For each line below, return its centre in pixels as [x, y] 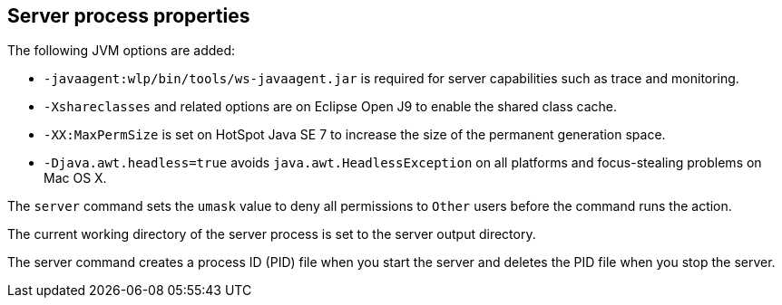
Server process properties [129, 16]
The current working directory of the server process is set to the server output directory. [272, 234]
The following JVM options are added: [122, 51]
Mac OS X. [75, 178]
